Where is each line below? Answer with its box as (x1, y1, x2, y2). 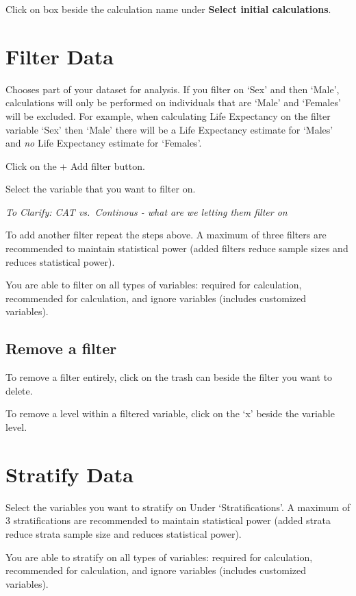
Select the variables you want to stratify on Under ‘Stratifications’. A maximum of (5, 499, 351, 514)
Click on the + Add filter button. (5, 158, 145, 173)
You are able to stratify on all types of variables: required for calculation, (5, 549, 313, 564)
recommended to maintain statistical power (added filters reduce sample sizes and (5, 241, 348, 256)
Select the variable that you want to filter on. (5, 182, 196, 196)
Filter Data (5, 42, 114, 70)
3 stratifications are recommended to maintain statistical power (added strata (5, 513, 331, 527)
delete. (5, 383, 33, 397)
